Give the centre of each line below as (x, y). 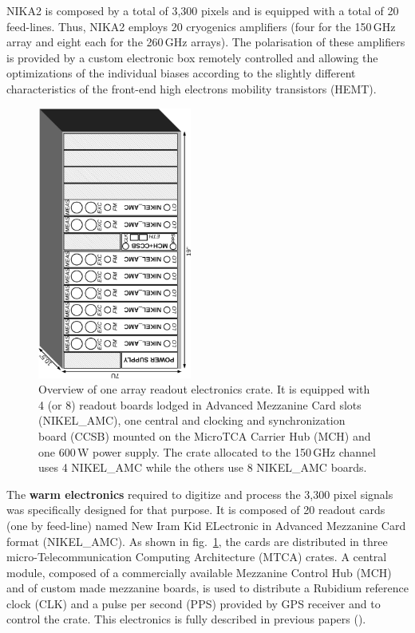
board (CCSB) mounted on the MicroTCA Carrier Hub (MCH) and (205, 435)
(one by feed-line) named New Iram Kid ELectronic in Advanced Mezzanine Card (206, 525)
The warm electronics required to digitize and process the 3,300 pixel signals (200, 494)
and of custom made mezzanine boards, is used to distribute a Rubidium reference (207, 588)
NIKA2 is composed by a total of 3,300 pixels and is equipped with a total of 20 (203, 10)
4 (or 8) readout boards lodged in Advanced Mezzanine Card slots (200, 404)
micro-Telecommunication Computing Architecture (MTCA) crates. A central (197, 557)
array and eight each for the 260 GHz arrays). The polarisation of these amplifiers (206, 42)
